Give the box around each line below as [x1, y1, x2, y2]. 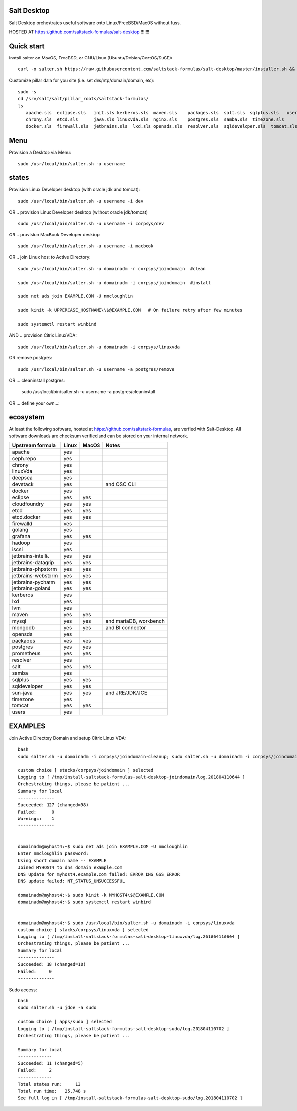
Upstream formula [12, 442, 56, 449]
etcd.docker [12, 514, 41, 521]
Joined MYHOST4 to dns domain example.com [18, 864, 123, 870]
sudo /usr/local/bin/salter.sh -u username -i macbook [18, 243, 154, 249]
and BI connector [105, 624, 146, 631]
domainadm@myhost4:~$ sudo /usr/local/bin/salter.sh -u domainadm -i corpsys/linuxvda [18, 920, 235, 926]
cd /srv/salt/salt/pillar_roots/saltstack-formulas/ [18, 96, 148, 102]
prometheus [12, 650, 41, 657]
